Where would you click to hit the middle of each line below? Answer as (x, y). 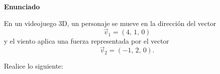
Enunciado (22, 6)
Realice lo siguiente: (34, 66)
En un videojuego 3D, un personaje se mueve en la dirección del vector (110, 23)
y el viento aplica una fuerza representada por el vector (87, 41)
